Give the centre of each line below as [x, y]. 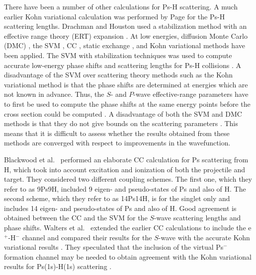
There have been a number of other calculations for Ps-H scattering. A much [121, 6]
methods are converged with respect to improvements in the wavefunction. [117, 143]
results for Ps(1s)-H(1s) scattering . [58, 266]
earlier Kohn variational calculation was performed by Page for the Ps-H [115, 16]
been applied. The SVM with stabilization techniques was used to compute [118, 55]
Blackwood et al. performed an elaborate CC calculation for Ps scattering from [126, 159]
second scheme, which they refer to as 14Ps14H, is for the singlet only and [117, 198]
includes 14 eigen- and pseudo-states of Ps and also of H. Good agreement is [120, 208]
